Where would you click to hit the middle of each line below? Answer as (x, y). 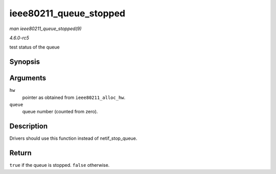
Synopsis (25, 62)
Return (20, 153)
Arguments (28, 78)
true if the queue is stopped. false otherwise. (60, 165)
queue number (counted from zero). (60, 112)
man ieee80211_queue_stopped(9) (45, 29)
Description (29, 126)
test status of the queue (34, 47)
